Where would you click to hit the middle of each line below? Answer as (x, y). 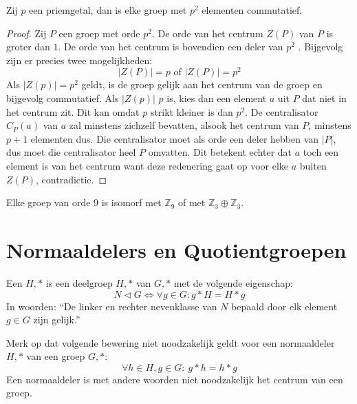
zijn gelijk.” (57, 320)
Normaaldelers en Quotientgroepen (176, 249)
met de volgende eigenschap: (233, 282)
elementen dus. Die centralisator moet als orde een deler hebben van (175, 138)
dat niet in (324, 98)
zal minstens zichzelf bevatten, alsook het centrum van (184, 125)
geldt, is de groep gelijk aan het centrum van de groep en (202, 84)
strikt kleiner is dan (192, 111)
